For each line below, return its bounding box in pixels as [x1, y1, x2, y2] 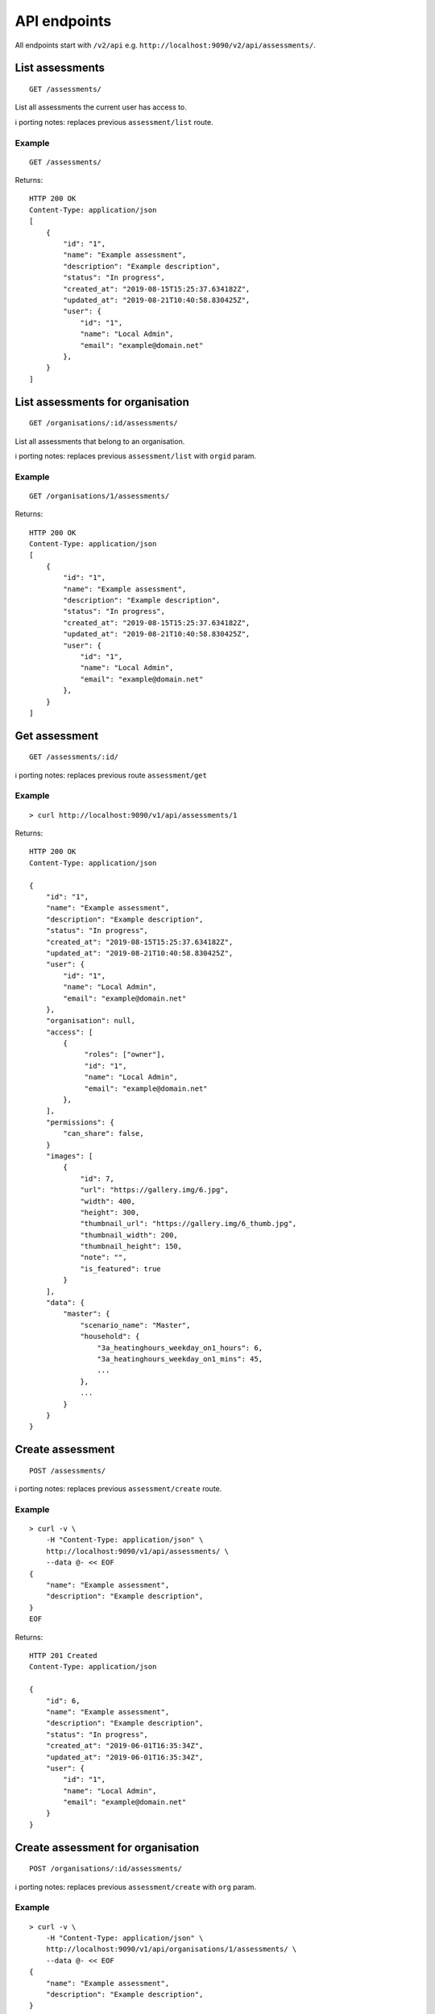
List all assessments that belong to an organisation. [14, 436, 185, 446]
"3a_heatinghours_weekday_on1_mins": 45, [97, 1354, 263, 1363]
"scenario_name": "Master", [80, 1320, 191, 1329]
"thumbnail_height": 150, [80, 1241, 183, 1251]
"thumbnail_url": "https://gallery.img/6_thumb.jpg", [80, 1219, 297, 1229]
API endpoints [14, 12, 112, 30]
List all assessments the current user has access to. [14, 102, 187, 112]
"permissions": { [45, 1117, 114, 1127]
